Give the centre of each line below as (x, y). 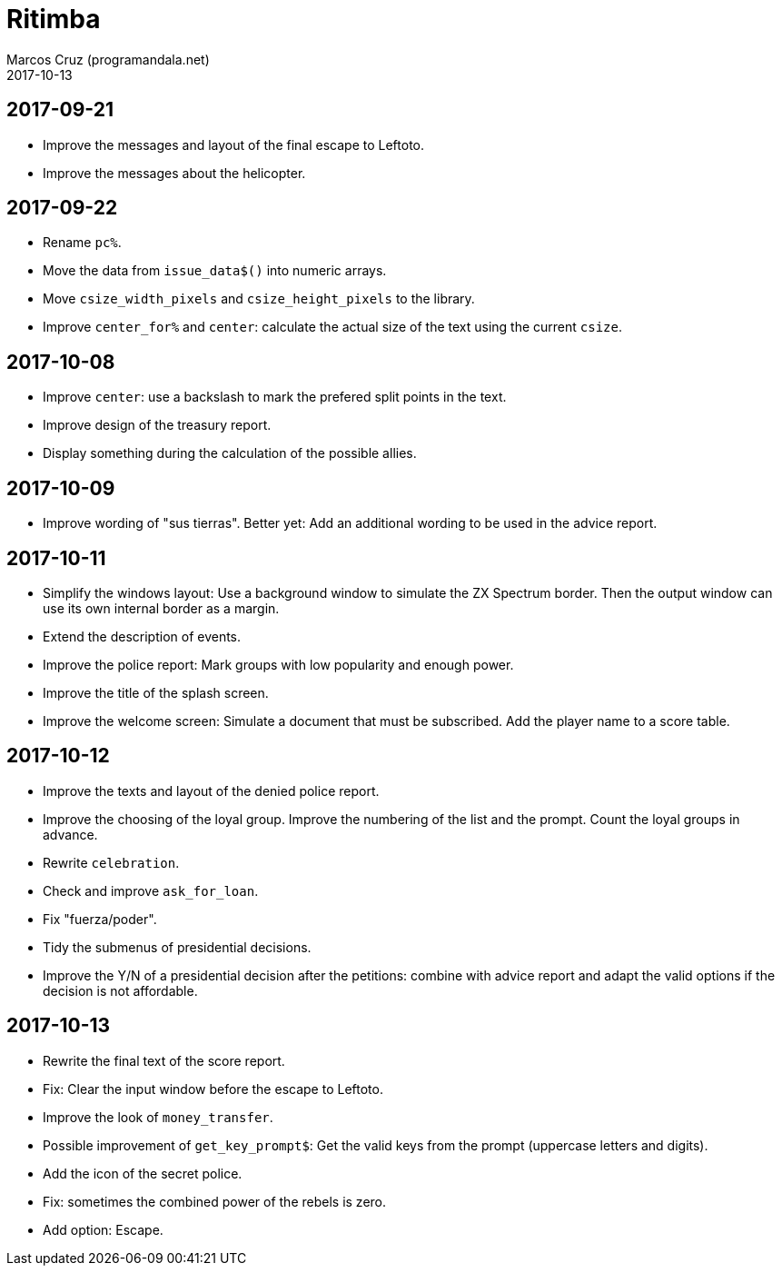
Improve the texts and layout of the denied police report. (211, 791)
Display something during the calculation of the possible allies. (230, 453)
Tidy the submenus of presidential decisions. (177, 947)
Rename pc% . (82, 243)
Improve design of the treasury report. (157, 425)
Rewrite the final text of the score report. (164, 1060)
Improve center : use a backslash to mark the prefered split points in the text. (275, 397)
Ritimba (54, 19)
